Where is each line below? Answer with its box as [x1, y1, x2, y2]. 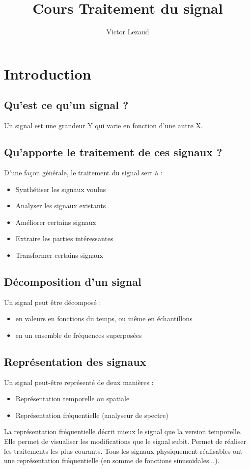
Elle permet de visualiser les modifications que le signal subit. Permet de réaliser [4, 436, 247, 446]
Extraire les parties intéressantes [15, 233, 113, 244]
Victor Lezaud [106, 27, 149, 37]
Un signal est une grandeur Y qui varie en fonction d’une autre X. [4, 120, 203, 131]
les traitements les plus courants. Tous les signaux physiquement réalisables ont [4, 445, 243, 456]
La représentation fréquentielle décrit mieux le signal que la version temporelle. [4, 426, 242, 437]
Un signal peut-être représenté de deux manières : [4, 377, 154, 387]
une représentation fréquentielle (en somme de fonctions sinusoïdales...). [4, 455, 220, 466]
